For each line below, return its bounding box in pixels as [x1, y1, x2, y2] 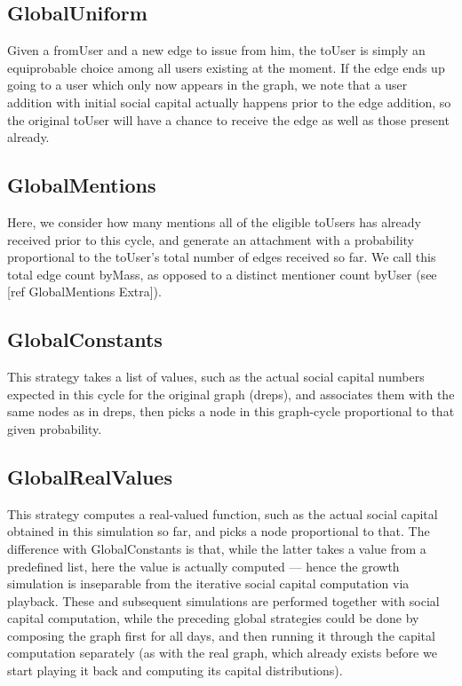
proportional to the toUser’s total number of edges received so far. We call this [7, 248, 436, 266]
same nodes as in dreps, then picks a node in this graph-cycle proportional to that [7, 402, 455, 421]
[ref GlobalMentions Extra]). [7, 282, 162, 301]
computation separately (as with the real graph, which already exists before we [7, 643, 437, 662]
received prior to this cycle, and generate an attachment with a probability [7, 230, 414, 248]
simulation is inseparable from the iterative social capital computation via [7, 574, 410, 593]
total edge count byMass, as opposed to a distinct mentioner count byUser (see [7, 264, 437, 283]
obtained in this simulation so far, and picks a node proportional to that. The [7, 522, 430, 540]
